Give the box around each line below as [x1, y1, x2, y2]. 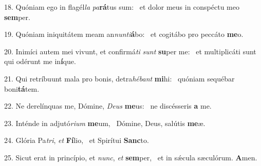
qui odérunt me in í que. [4, 56, 76, 67]
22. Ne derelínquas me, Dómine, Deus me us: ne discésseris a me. [4, 100, 212, 111]
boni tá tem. [4, 83, 40, 94]
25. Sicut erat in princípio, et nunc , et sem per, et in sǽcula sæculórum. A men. [4, 152, 257, 162]
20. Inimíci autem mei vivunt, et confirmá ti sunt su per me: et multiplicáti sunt [4, 46, 256, 56]
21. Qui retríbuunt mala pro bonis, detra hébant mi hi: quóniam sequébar [4, 73, 235, 84]
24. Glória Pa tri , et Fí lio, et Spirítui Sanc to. [4, 135, 149, 146]
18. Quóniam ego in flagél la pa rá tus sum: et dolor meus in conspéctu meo [4, 2, 239, 12]
